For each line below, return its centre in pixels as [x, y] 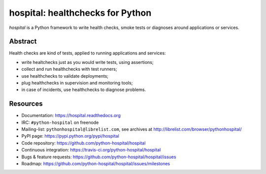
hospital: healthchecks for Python [80, 13]
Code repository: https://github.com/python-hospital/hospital [83, 143]
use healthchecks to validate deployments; [65, 76]
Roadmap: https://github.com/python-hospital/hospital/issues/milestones [96, 164]
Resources [26, 104]
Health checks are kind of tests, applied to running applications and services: [87, 53]
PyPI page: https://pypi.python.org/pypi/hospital [70, 136]
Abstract [23, 42]
